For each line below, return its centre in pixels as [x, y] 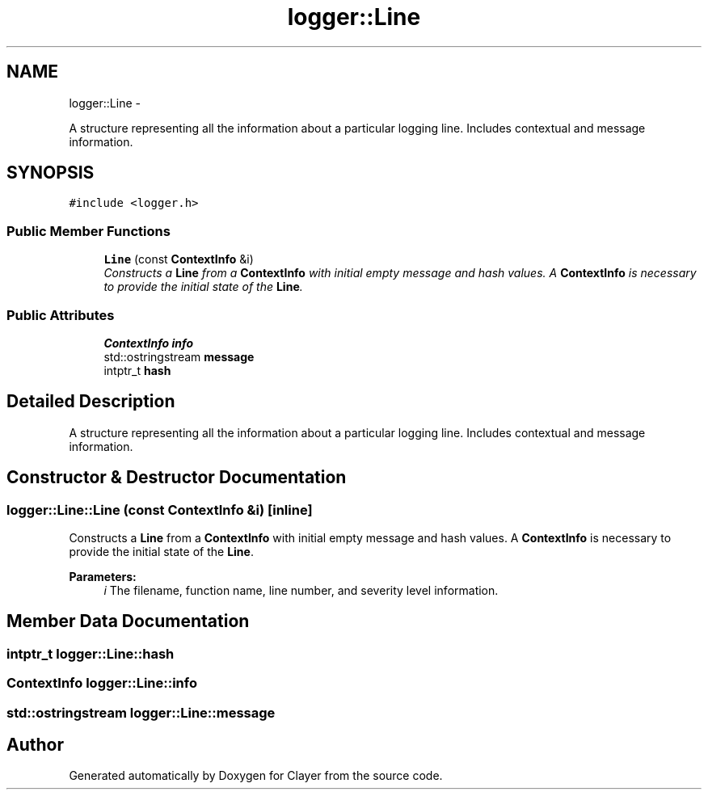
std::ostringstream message [179, 356]
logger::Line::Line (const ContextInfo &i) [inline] [160, 510]
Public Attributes [61, 315]
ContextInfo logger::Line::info [102, 683]
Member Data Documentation [128, 621]
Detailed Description [91, 402]
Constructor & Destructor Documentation [177, 478]
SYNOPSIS [51, 173]
